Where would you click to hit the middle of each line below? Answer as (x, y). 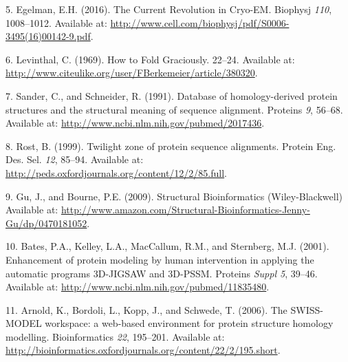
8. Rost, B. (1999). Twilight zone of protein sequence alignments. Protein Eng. (171, 146)
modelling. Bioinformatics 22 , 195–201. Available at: (115, 336)
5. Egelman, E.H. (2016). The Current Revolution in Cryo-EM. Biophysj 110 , (169, 9)
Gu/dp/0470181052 (46, 223)
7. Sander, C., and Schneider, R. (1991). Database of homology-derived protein (172, 95)
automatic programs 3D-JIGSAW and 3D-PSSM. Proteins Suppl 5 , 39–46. (162, 273)
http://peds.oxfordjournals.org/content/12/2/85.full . (116, 172)
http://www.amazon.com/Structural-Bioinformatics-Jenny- (185, 210)
